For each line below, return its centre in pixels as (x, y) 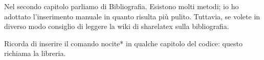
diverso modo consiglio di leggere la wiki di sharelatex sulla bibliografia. (117, 26)
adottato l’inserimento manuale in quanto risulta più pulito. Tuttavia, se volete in (132, 16)
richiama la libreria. (35, 53)
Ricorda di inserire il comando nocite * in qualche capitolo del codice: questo (123, 43)
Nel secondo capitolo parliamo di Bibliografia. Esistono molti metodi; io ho (122, 6)
